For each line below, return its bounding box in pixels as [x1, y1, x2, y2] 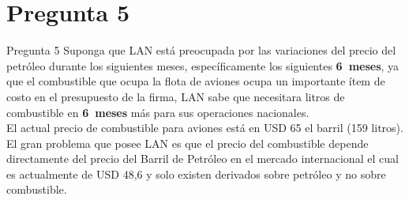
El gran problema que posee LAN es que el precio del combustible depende [6, 134, 369, 151]
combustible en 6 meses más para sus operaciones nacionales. [6, 104, 310, 120]
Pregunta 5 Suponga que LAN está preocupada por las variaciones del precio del [6, 42, 396, 58]
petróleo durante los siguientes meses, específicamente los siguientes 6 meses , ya [6, 57, 400, 74]
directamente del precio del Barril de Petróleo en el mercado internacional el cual [6, 150, 399, 167]
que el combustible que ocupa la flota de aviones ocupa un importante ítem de [6, 73, 385, 89]
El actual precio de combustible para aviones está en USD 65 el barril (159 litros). [6, 119, 403, 136]
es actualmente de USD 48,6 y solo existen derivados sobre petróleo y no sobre [6, 165, 386, 182]
